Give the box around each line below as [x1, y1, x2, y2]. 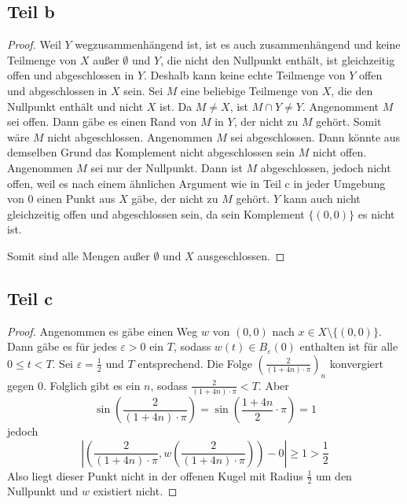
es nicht [357, 205, 395, 222]
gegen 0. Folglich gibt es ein [7, 377, 141, 393]
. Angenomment [302, 97, 379, 114]
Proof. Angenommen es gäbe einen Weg [7, 322, 198, 339]
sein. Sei [123, 82, 163, 98]
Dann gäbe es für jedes [7, 338, 117, 355]
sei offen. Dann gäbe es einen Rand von [7, 113, 197, 130]
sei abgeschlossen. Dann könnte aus [230, 128, 401, 145]
